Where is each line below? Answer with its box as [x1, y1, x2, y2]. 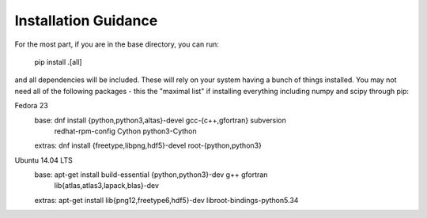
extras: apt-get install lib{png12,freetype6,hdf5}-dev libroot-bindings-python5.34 [34, 195, 299, 205]
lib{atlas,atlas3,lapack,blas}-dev [54, 181, 160, 190]
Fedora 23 [14, 101, 49, 111]
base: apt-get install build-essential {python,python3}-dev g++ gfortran [34, 170, 268, 179]
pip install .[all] [34, 57, 82, 66]
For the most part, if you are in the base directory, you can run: [14, 39, 219, 49]
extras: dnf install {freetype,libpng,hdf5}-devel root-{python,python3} [34, 141, 263, 150]
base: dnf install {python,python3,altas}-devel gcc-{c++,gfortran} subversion [34, 115, 286, 125]
